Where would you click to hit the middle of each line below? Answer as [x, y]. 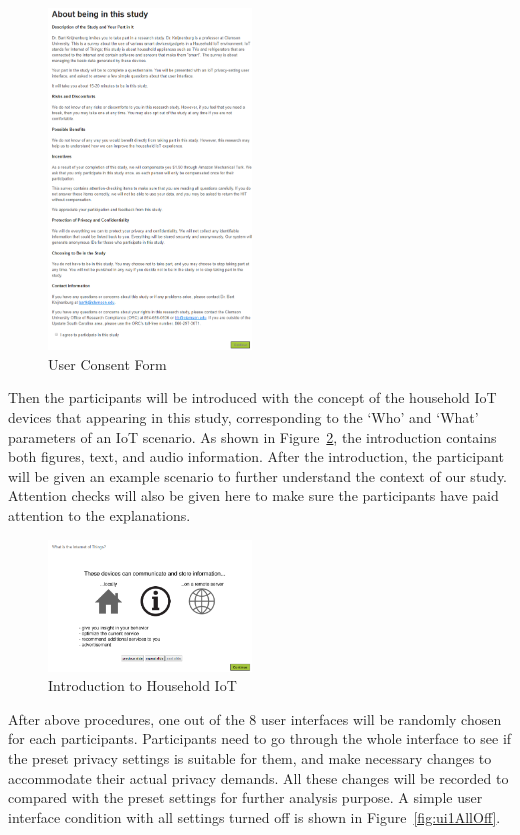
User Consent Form [107, 363]
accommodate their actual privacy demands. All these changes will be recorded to [258, 777]
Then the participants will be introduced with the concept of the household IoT [252, 397]
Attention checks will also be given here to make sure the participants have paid [253, 495]
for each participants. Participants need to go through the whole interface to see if [260, 738]
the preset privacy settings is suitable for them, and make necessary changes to [250, 758]
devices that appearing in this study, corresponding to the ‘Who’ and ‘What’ [243, 416]
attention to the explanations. [99, 514]
